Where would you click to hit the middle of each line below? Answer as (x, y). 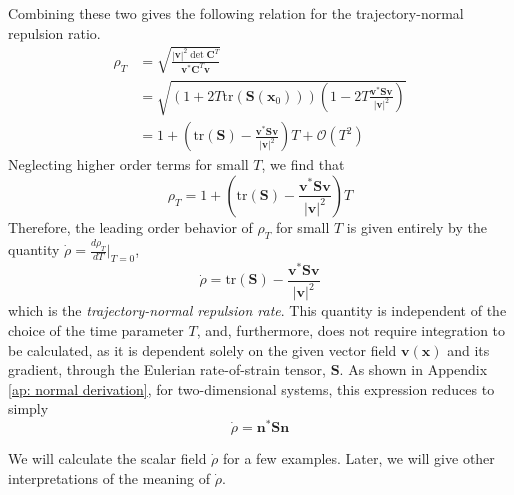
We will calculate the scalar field (107, 457)
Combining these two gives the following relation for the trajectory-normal (236, 13)
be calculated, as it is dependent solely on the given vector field (202, 349)
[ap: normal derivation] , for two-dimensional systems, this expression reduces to (251, 388)
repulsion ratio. (54, 32)
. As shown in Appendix (413, 369)
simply (28, 408)
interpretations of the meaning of (109, 477)
